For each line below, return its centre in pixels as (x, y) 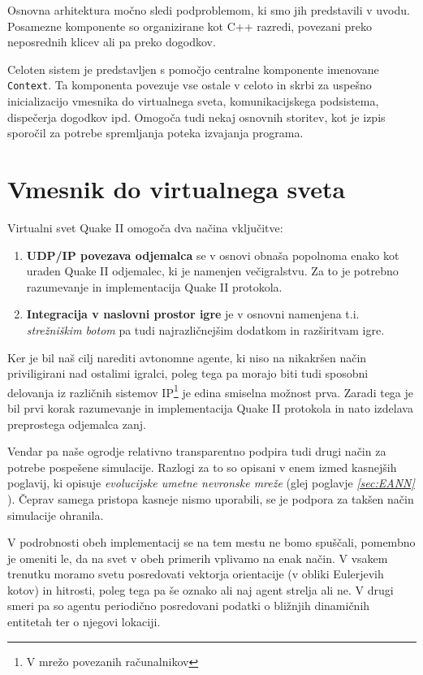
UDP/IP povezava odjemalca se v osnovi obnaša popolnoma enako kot (213, 255)
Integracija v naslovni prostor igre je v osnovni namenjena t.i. (193, 314)
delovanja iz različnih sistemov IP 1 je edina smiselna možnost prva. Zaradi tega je (211, 391)
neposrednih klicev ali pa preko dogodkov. (112, 42)
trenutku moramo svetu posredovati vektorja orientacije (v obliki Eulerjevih (196, 574)
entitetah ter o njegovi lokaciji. (84, 622)
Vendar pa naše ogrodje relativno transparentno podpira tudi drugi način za (197, 451)
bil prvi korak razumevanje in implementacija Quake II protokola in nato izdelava (210, 407)
